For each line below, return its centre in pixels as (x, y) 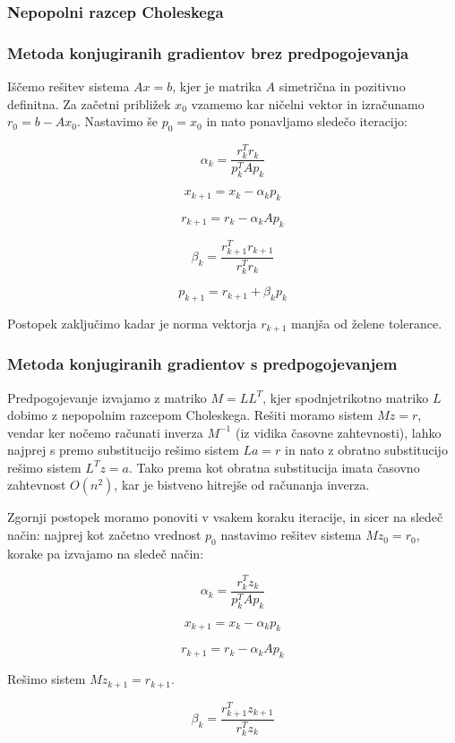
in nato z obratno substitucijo (366, 450)
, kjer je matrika (217, 86)
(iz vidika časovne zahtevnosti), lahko (338, 432)
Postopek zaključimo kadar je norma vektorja (132, 323)
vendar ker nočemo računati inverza (105, 432)
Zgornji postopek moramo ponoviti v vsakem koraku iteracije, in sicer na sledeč (225, 517)
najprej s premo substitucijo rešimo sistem (123, 450)
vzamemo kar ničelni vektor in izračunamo (308, 103)
